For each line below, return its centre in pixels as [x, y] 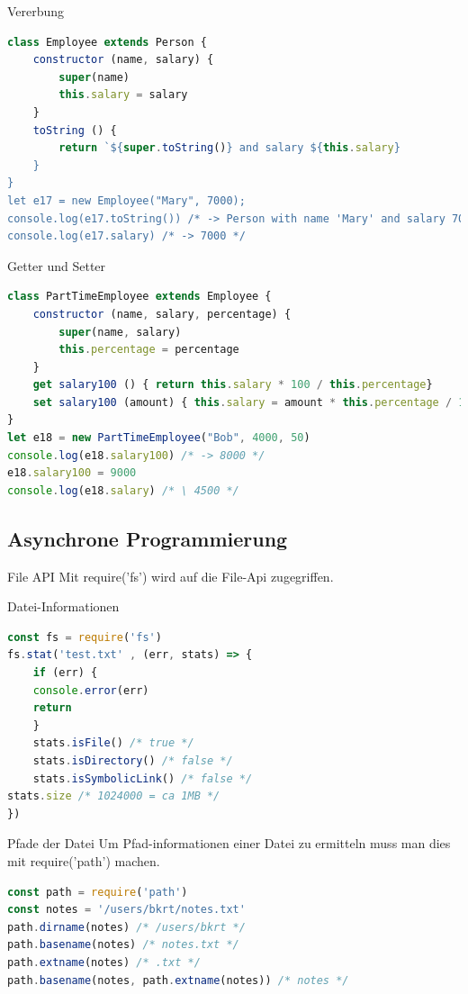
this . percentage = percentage [149, 350]
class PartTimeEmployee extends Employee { [139, 297]
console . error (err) [91, 690]
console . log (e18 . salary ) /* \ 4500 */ [123, 490]
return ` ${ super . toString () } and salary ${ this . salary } [229, 148]
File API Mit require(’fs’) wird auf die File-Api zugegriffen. [171, 576]
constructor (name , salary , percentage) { [162, 314]
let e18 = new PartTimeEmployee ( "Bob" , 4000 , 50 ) [159, 438]
